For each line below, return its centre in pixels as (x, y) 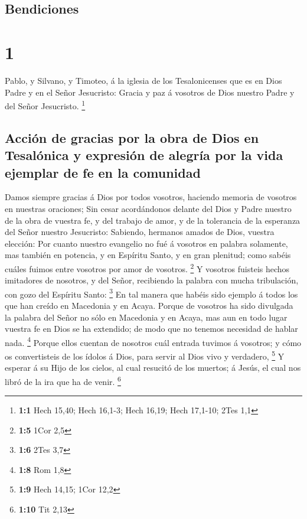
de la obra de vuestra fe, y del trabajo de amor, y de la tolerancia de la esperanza (153, 220)
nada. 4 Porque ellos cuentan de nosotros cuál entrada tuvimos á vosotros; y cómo (153, 341)
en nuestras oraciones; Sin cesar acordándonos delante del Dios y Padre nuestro (148, 208)
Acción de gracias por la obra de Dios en (132, 137)
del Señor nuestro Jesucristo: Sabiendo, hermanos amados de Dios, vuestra (140, 232)
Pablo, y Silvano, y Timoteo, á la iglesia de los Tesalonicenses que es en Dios (143, 80)
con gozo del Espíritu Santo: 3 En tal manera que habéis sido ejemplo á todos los (151, 293)
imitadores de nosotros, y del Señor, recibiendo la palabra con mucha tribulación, (152, 280)
